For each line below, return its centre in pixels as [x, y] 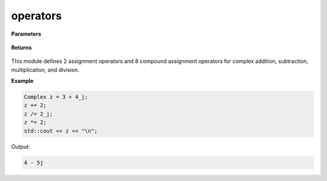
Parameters [26, 34]
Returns [21, 47]
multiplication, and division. [45, 70]
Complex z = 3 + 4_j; [56, 97]
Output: [21, 146]
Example [22, 81]
